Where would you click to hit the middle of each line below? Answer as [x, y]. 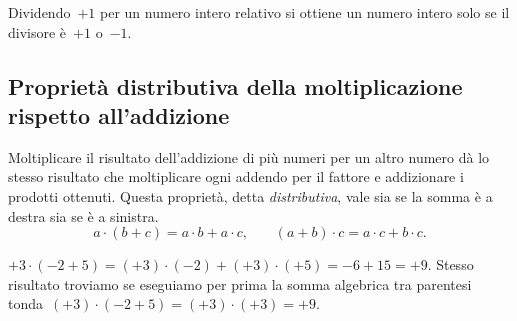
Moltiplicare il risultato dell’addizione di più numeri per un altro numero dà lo [249, 156]
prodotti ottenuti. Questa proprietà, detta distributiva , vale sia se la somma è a [250, 195]
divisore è [37, 31]
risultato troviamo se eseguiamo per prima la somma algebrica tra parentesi [240, 283]
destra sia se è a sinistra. [83, 215]
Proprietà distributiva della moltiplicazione [235, 85]
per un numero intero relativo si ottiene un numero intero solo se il [305, 12]
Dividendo [39, 12]
